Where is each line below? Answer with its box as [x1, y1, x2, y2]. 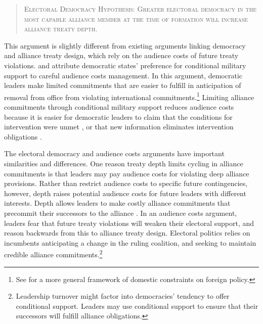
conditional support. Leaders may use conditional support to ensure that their [16, 300, 258, 311]
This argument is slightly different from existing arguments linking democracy [4, 40, 246, 51]
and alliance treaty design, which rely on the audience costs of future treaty [4, 50, 239, 61]
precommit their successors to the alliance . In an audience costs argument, [4, 207, 237, 218]
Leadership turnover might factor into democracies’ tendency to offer [16, 291, 230, 301]
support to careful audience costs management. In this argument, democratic [4, 70, 243, 80]
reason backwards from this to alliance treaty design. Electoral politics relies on [4, 227, 250, 238]
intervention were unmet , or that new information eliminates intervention [4, 121, 234, 132]
